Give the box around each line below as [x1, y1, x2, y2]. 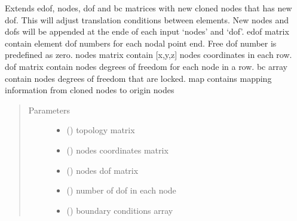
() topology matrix [66, 124, 135, 136]
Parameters [28, 103, 70, 116]
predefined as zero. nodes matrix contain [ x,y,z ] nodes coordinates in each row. [5, 48, 292, 61]
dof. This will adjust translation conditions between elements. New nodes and [5, 13, 289, 26]
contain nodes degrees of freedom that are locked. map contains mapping [5, 72, 272, 84]
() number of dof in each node [66, 184, 176, 197]
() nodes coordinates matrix [66, 143, 169, 156]
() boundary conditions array [66, 204, 173, 216]
